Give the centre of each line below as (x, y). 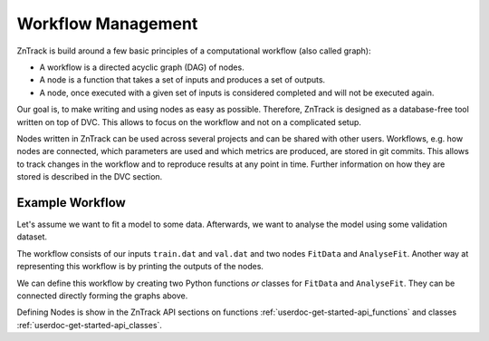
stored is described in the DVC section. (90, 177)
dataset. (32, 237)
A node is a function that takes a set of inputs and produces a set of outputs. (182, 80)
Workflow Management (107, 24)
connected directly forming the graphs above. (102, 296)
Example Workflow (71, 203)
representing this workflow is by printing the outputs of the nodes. (140, 267)
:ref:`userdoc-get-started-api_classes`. (90, 325)
